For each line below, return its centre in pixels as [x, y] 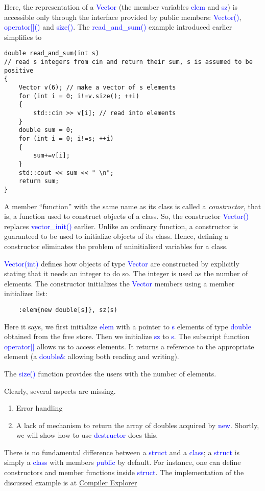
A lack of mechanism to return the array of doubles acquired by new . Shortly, [138, 425]
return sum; [39, 181]
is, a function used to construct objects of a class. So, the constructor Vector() [127, 216]
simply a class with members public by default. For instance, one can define [123, 462]
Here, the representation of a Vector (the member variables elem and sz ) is [121, 7]
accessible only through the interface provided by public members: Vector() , [123, 17]
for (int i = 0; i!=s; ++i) [66, 138]
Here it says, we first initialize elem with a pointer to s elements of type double [128, 326]
